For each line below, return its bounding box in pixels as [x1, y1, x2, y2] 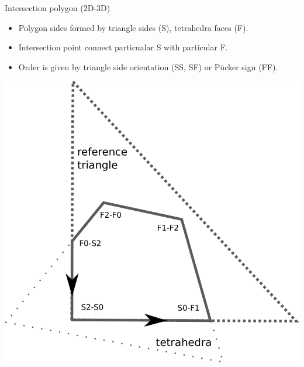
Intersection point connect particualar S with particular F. [18, 41, 228, 53]
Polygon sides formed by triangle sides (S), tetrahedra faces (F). [18, 21, 248, 33]
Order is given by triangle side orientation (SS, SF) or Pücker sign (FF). [18, 60, 278, 73]
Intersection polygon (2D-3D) [5, 2, 110, 13]
